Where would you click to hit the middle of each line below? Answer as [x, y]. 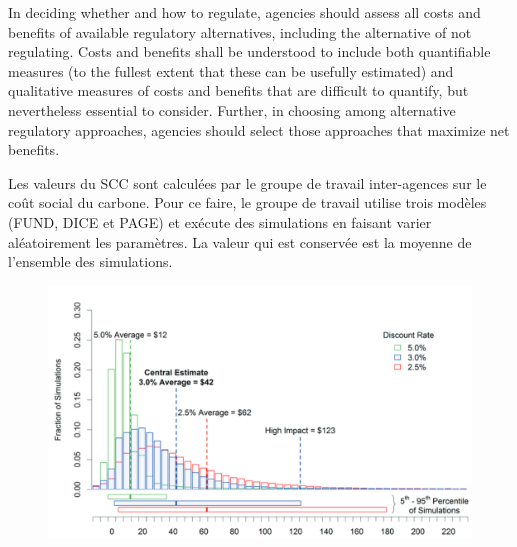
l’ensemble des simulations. [90, 261]
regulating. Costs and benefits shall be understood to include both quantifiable [249, 51]
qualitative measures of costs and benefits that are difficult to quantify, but [238, 90]
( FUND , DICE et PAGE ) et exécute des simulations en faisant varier [220, 221]
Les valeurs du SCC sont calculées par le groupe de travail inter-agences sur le [247, 182]
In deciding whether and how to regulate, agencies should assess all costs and [244, 12]
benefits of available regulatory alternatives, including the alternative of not [240, 31]
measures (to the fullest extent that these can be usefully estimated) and [231, 70]
